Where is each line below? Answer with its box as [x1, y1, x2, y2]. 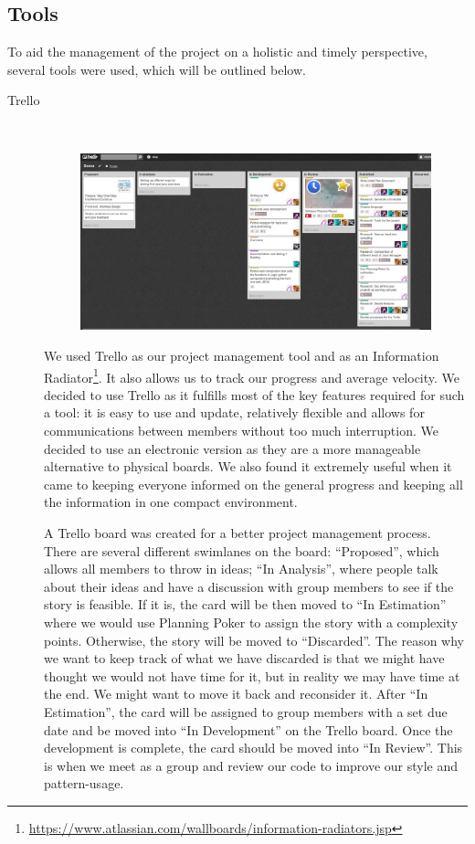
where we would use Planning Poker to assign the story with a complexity [44, 613, 459, 632]
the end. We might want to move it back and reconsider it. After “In [44, 684, 428, 703]
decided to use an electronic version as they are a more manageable [44, 438, 421, 458]
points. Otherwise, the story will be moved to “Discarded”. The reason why [44, 630, 464, 649]
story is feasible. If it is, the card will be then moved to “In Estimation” [44, 595, 447, 614]
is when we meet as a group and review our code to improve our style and [44, 755, 459, 775]
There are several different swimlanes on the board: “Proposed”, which [44, 541, 439, 560]
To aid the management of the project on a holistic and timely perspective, [7, 42, 427, 61]
